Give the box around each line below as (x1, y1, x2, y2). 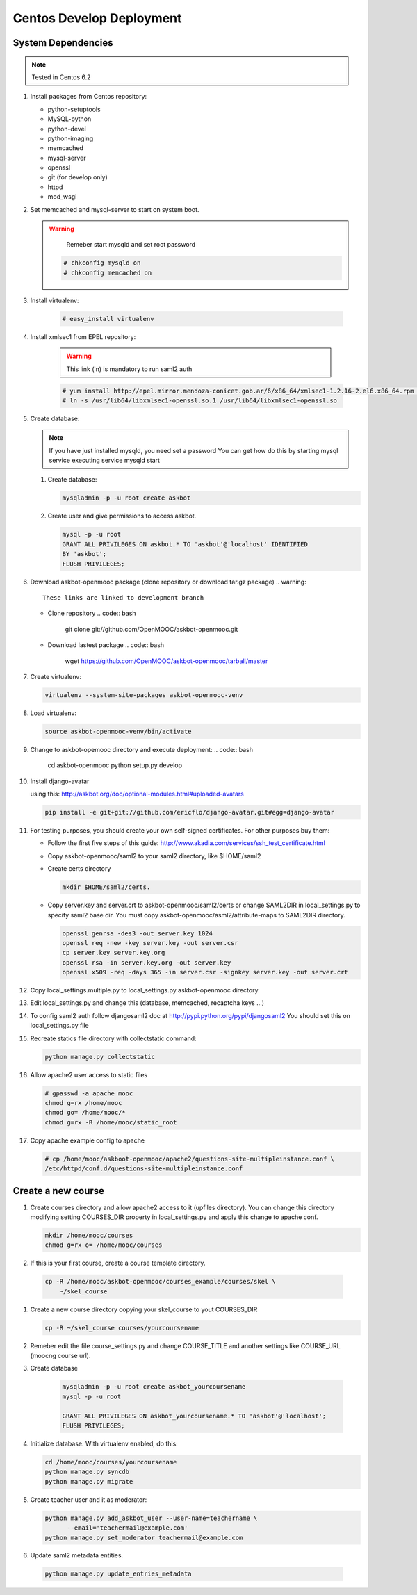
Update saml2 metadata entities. (30, 1551, 124, 1560)
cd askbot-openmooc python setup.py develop (47, 761, 183, 769)
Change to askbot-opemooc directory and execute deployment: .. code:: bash (30, 745, 254, 753)
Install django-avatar (30, 777, 90, 785)
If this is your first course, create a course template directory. (30, 1259, 206, 1268)
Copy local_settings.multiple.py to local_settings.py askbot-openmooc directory (30, 986, 259, 995)
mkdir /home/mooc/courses (44, 1231, 133, 1239)
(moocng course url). (30, 1352, 91, 1360)
